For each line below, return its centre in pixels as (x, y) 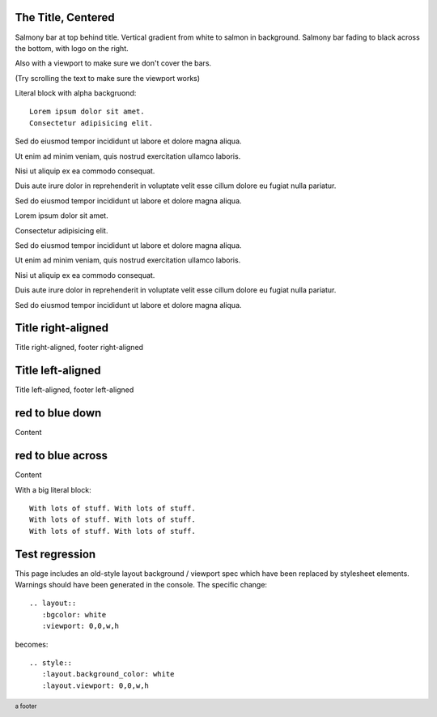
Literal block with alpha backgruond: (76, 93)
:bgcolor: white (74, 615)
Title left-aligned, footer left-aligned (74, 390)
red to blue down (58, 413)
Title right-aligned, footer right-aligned (79, 348)
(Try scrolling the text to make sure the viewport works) (108, 78)
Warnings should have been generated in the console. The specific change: (141, 585)
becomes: (32, 644)
